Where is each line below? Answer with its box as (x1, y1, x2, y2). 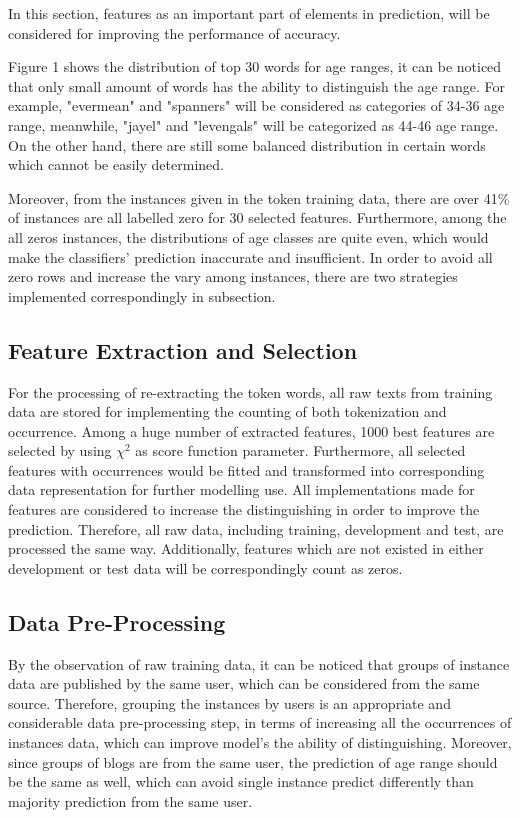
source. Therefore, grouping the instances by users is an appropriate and (8, 692, 451, 713)
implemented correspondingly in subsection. (8, 285, 276, 306)
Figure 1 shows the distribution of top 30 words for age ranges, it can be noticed (8, 56, 502, 77)
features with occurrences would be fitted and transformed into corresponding (8, 459, 485, 480)
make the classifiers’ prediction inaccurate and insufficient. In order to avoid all (8, 246, 493, 267)
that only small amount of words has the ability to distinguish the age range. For (8, 75, 505, 96)
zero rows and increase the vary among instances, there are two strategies (8, 266, 458, 287)
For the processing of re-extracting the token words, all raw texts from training (8, 381, 493, 402)
